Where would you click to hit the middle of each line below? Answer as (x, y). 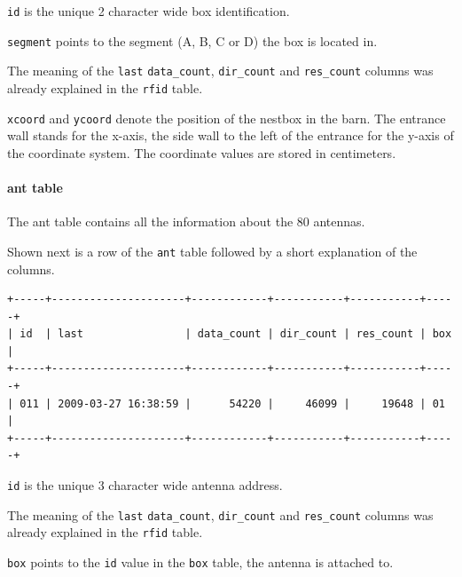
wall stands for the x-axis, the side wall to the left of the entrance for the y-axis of (231, 135)
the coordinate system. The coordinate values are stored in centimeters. (202, 152)
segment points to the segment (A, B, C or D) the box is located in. (192, 40)
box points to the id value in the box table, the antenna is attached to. (200, 562)
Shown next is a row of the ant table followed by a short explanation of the (212, 251)
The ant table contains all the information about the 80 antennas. (186, 221)
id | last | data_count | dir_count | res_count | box (236, 334)
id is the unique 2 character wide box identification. (149, 11)
